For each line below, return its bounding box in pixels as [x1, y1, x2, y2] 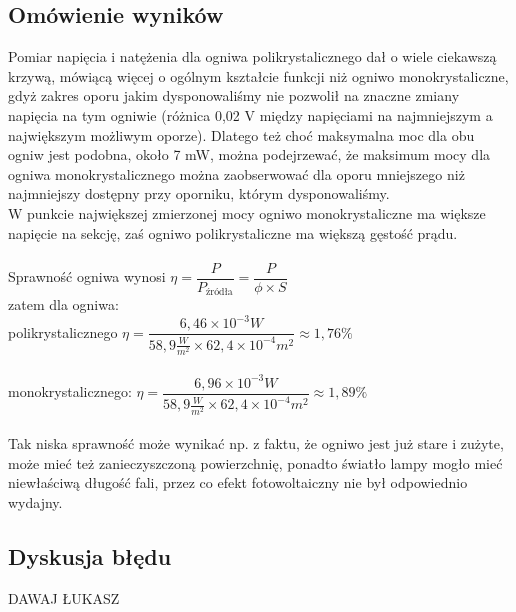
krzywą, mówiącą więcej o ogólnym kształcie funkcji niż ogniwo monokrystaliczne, [8, 65, 509, 86]
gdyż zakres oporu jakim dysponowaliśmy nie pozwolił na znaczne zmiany [8, 85, 460, 106]
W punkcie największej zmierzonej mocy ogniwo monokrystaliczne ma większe [8, 202, 486, 223]
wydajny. [8, 491, 63, 512]
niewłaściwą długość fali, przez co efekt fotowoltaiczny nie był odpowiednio [8, 472, 468, 493]
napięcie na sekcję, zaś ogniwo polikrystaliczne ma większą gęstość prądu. [8, 222, 458, 243]
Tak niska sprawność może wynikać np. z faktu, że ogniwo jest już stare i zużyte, [8, 433, 504, 454]
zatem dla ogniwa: [8, 294, 119, 315]
